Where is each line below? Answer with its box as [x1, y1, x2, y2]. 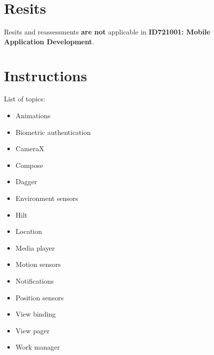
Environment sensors [15, 193, 78, 203]
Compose [15, 160, 43, 170]
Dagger [15, 176, 37, 187]
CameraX [15, 143, 44, 154]
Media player [15, 242, 55, 253]
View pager [15, 325, 50, 335]
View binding [15, 309, 56, 319]
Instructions [4, 65, 87, 85]
